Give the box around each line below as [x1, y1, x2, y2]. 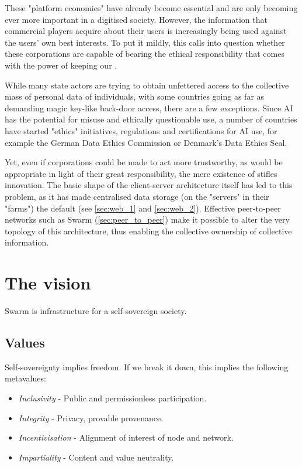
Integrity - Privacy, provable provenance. [18, 411, 164, 424]
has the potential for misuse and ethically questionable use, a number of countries [5, 113, 297, 125]
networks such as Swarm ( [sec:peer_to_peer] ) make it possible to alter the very [5, 213, 290, 226]
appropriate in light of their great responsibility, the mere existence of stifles [5, 167, 277, 179]
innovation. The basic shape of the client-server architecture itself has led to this [5, 179, 293, 191]
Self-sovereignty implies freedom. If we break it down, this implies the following [5, 360, 289, 373]
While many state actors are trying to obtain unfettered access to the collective [5, 79, 289, 91]
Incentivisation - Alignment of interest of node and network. [18, 431, 234, 444]
